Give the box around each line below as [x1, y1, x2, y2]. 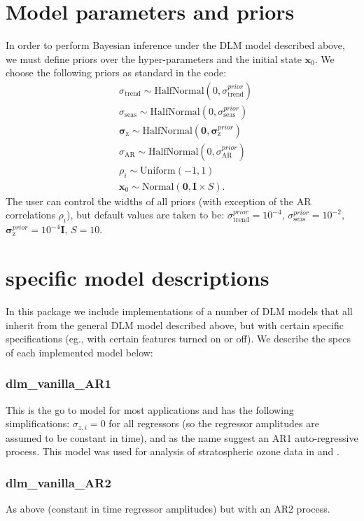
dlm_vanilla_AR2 [6, 473, 111, 491]
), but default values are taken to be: [66, 207, 225, 222]
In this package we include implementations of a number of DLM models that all [6, 304, 353, 318]
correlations [6, 207, 55, 222]
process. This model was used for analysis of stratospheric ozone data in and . [6, 444, 339, 459]
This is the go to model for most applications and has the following [6, 402, 294, 417]
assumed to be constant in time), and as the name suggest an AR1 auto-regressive [6, 430, 358, 445]
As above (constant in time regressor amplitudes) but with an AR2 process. [6, 501, 330, 516]
